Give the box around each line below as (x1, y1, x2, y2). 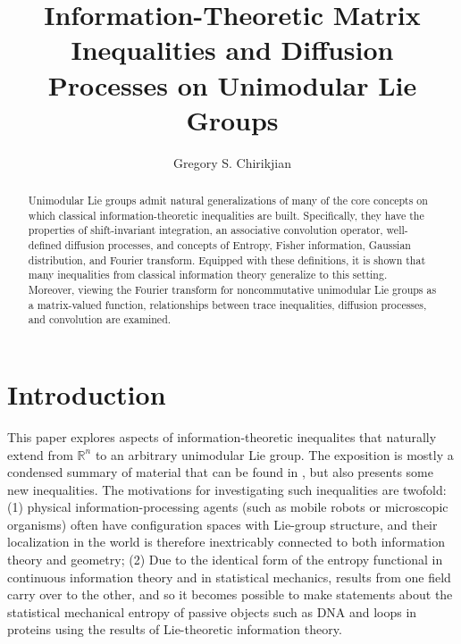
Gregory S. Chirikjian (172, 153, 292, 171)
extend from (7, 445, 73, 464)
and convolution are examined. (28, 312, 172, 327)
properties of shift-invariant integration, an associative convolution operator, (28, 222, 383, 238)
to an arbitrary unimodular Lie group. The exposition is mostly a (95, 445, 454, 464)
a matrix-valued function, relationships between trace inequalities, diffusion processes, (28, 297, 427, 312)
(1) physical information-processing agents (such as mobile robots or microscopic (7, 498, 448, 516)
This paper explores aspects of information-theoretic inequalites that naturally (7, 427, 437, 446)
